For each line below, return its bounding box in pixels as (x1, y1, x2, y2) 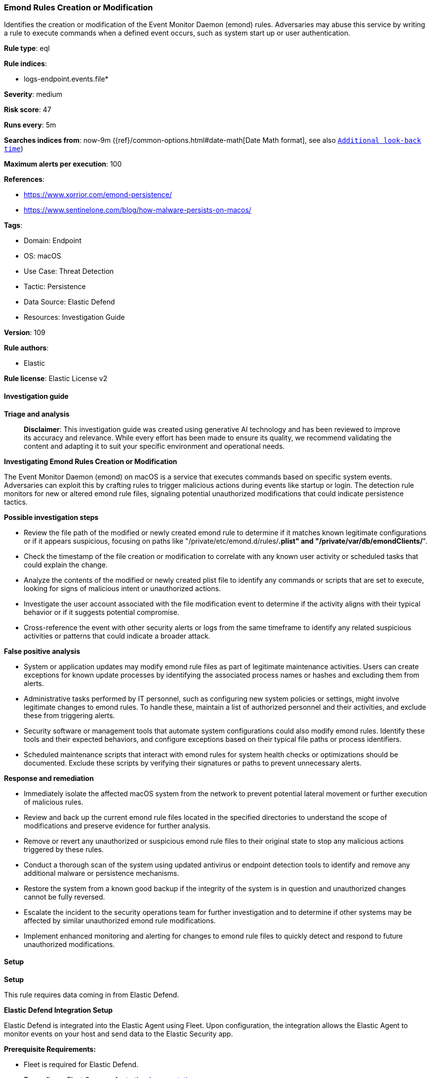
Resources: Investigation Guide (24, 313, 125, 322)
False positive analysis (4, 647, 80, 655)
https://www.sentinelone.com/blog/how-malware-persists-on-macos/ (24, 206, 252, 215)
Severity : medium (4, 90, 63, 99)
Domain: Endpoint (24, 236, 82, 245)
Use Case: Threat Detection (24, 267, 114, 276)
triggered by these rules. (24, 845, 104, 854)
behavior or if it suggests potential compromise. (24, 607, 179, 616)
